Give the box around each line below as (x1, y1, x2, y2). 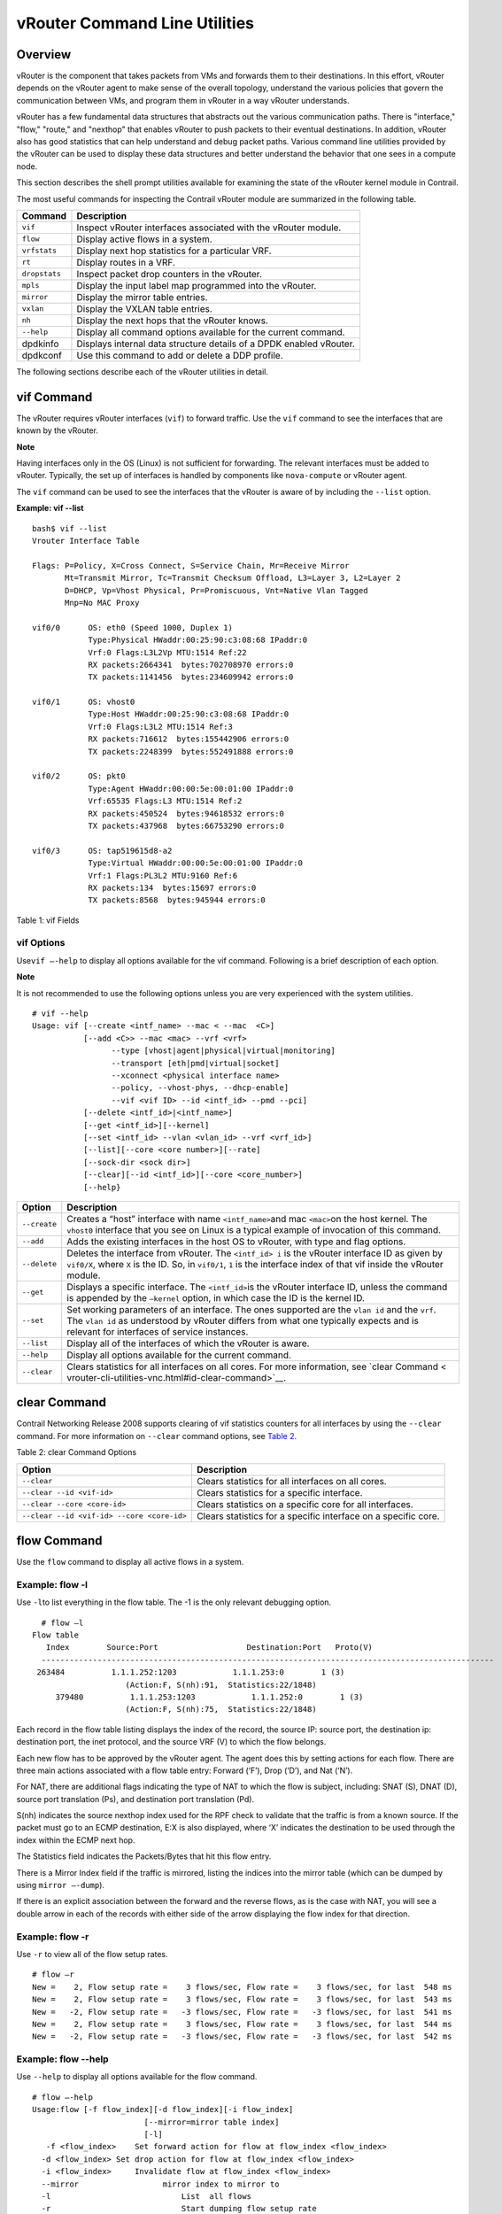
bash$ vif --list (32, 523, 107, 533)
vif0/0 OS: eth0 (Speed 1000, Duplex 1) (32, 623, 234, 632)
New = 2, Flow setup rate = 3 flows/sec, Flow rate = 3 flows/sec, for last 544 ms (32, 2019, 452, 2029)
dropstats (21, 269, 62, 279)
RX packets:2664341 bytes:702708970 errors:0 (88, 660, 294, 670)
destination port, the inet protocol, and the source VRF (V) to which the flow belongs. (16, 1737, 327, 1747)
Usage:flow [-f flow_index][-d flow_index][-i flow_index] (32, 2104, 294, 2115)
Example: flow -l (16, 1578, 89, 1591)
